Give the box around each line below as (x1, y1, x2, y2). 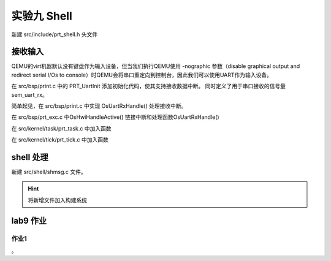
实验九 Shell (11, 9, 73, 23)
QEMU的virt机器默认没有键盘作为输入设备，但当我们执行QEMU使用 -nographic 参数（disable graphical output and (11, 62, 300, 70)
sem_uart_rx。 (11, 91, 48, 98)
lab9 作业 (11, 215, 47, 226)
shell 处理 (11, 152, 48, 162)
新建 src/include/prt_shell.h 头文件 (11, 31, 98, 38)
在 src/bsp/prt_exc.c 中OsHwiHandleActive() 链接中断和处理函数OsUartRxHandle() (11, 113, 220, 121)
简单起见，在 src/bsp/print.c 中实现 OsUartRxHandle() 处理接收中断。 (11, 102, 187, 110)
